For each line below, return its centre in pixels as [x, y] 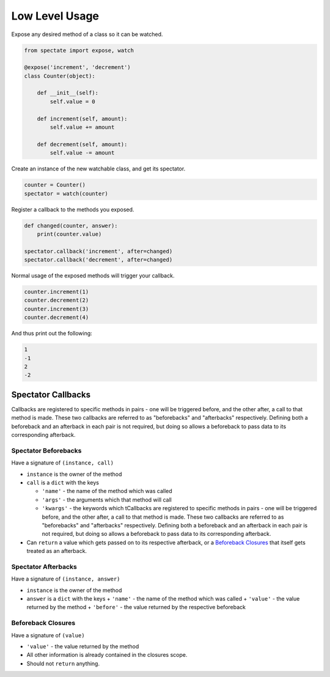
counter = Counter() [55, 185]
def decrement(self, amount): [82, 144]
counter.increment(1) [57, 292]
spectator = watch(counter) [66, 193]
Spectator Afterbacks [44, 566]
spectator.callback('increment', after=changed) [98, 251]
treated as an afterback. [57, 551]
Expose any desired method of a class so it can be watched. [87, 34]
